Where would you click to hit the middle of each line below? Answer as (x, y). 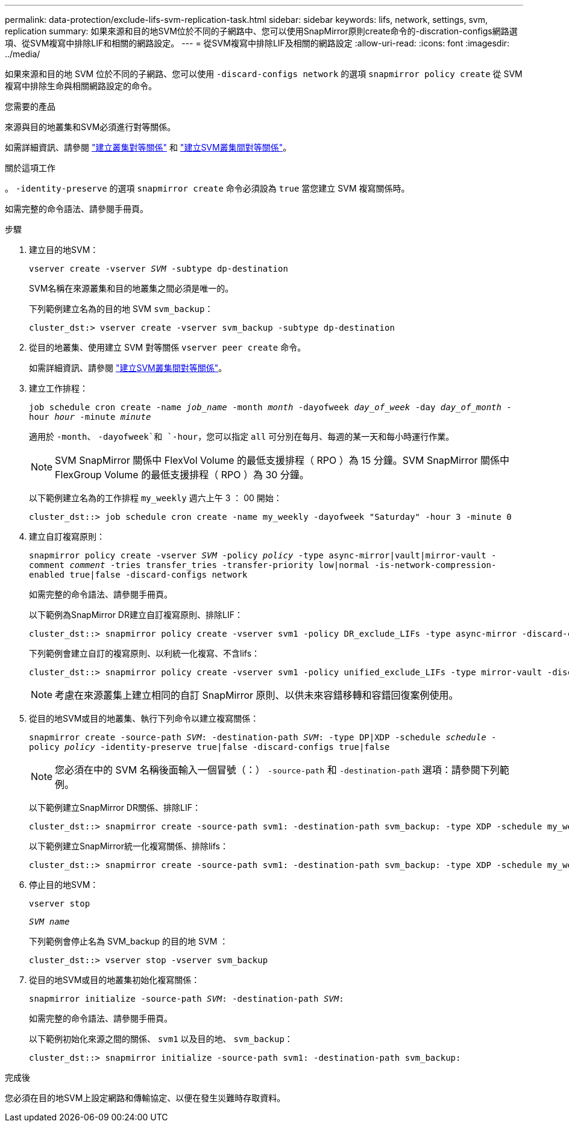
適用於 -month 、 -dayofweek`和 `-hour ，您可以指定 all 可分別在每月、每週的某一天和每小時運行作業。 (242, 436)
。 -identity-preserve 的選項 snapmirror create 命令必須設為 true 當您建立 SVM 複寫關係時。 (207, 188)
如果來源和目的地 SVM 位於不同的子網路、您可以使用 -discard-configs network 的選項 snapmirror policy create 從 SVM (264, 74)
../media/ (23, 54)
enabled (47, 575)
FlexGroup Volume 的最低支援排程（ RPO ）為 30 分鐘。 (182, 475)
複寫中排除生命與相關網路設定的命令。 (81, 86)
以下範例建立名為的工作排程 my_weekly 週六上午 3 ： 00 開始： (156, 498)
